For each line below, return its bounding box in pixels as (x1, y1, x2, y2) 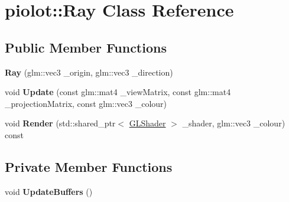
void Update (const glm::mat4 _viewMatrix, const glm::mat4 (5, 86, 231, 98)
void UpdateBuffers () (5, 185, 93, 197)
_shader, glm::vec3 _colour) (182, 117, 285, 129)
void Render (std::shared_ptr (5, 117, 116, 129)
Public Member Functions (5, 38, 167, 56)
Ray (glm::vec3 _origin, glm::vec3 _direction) (5, 66, 173, 78)
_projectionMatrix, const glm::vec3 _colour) (5, 97, 167, 109)
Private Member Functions (5, 157, 173, 175)
